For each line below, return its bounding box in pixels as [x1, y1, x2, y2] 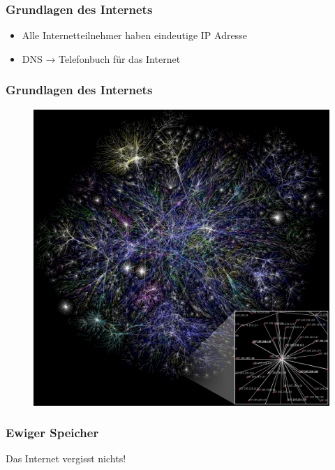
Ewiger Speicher [6, 424, 99, 441]
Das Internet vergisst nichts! [6, 451, 126, 466]
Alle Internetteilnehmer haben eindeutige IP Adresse [22, 28, 247, 43]
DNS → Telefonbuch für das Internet [22, 51, 181, 66]
